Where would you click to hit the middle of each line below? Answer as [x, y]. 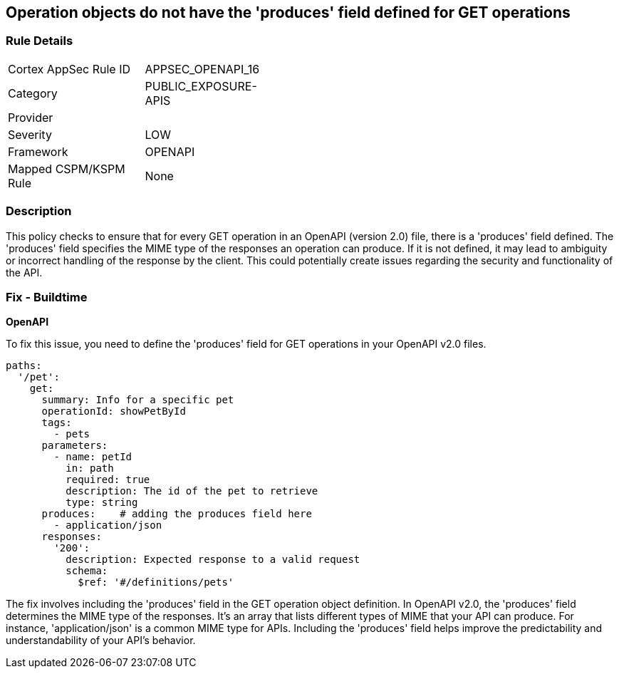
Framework [38, 151]
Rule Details [40, 41]
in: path [90, 468]
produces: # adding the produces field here [177, 514]
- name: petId [93, 457]
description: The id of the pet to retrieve [192, 491]
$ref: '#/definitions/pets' [156, 582]
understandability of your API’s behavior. [101, 641]
